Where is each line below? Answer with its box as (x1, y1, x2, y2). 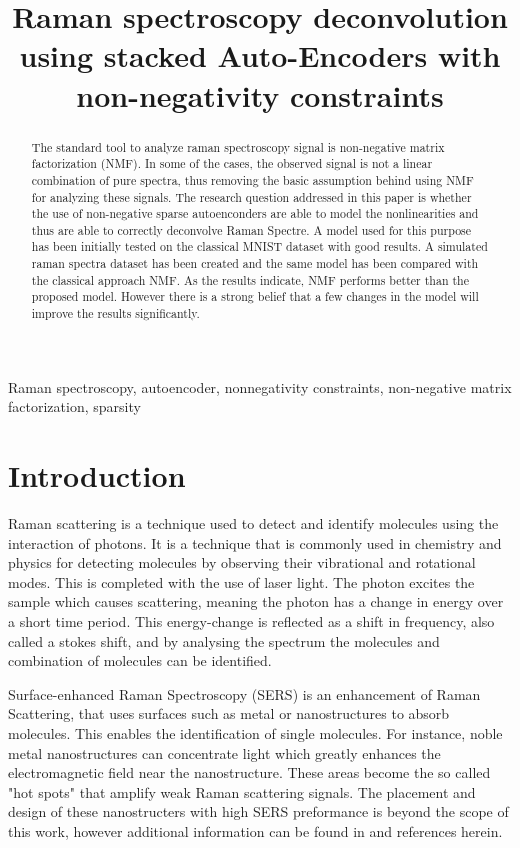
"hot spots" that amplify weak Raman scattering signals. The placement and (8, 781, 476, 802)
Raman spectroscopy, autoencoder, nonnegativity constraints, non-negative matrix (8, 376, 512, 397)
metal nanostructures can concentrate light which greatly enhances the (8, 742, 441, 763)
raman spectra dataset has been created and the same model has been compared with (31, 255, 479, 272)
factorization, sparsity (8, 396, 141, 417)
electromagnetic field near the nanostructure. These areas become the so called (8, 762, 491, 783)
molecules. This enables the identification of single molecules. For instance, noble (8, 723, 503, 744)
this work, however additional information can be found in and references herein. (8, 820, 503, 841)
